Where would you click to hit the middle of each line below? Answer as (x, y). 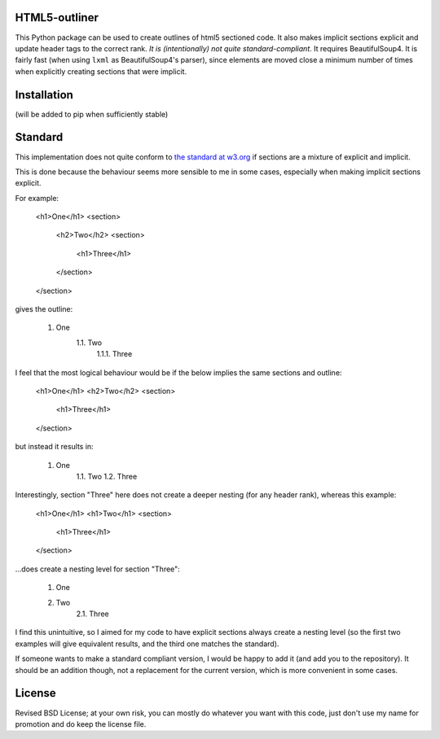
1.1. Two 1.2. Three (107, 476)
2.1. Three (92, 614)
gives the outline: (44, 309)
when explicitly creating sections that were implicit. (101, 71)
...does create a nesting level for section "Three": (98, 569)
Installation (44, 95)
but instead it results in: (54, 447)
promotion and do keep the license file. (81, 724)
